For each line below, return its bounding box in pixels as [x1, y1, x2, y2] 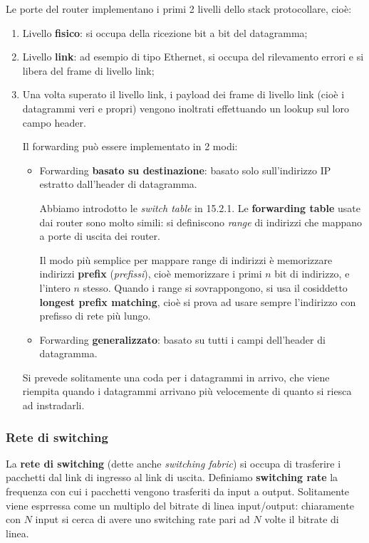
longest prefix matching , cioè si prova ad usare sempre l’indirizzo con [39, 294, 356, 309]
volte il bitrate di [264, 512, 339, 527]
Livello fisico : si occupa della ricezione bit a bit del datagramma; [22, 25, 308, 40]
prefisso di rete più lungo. [39, 308, 151, 323]
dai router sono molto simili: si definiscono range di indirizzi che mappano [39, 214, 362, 229]
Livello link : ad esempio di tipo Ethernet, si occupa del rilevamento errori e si [22, 49, 364, 64]
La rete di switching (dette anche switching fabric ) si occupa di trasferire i [6, 455, 341, 470]
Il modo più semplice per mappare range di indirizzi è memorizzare [39, 252, 333, 267]
